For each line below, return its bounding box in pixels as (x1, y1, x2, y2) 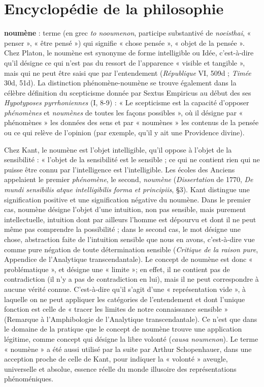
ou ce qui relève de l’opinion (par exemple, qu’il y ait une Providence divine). (4, 127, 245, 138)
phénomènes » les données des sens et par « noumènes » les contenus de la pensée (4, 117, 259, 128)
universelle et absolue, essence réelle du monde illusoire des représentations (4, 363, 237, 374)
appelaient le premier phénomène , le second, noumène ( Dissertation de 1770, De (4, 174, 253, 185)
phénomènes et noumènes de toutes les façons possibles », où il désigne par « (4, 107, 243, 117)
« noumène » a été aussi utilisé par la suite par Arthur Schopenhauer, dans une (4, 343, 252, 354)
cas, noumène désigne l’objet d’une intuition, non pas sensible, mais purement (4, 204, 246, 215)
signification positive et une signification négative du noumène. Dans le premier (4, 194, 251, 204)
